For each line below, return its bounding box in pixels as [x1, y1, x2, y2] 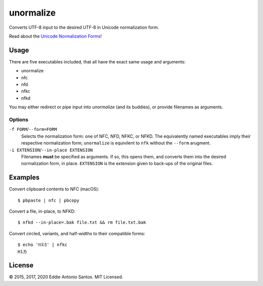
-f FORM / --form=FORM [9, 126, 57, 132]
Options [9, 116, 29, 123]
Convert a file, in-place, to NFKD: [9, 208, 75, 214]
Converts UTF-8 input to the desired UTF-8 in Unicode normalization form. [9, 24, 159, 30]
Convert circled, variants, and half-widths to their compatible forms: [9, 230, 146, 236]
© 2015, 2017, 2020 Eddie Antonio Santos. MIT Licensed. [9, 274, 123, 280]
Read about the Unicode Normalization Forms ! [9, 33, 102, 39]
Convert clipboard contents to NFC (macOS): [9, 186, 99, 192]
